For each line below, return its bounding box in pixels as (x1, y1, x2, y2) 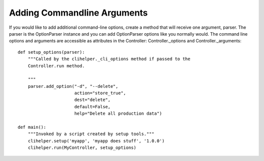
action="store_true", (74, 90, 127, 96)
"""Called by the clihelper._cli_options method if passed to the (27, 56, 191, 62)
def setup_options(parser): (18, 49, 85, 55)
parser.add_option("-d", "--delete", (27, 83, 118, 89)
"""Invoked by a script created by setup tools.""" (27, 131, 154, 137)
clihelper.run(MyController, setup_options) (27, 145, 136, 151)
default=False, (74, 104, 111, 109)
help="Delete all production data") (74, 111, 162, 117)
